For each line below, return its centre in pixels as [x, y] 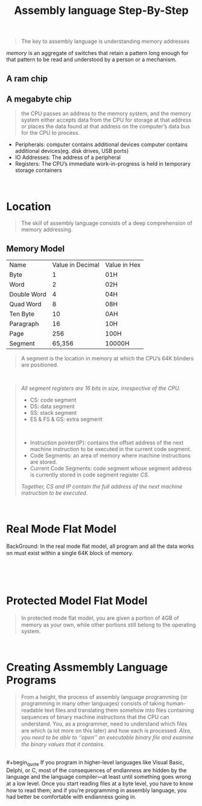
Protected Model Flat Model [77, 601]
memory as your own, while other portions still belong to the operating [108, 625]
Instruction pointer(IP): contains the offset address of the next [107, 443]
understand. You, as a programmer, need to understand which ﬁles [104, 724]
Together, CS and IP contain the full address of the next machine [102, 487]
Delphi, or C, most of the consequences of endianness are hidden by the [96, 770]
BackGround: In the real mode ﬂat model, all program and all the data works [100, 546]
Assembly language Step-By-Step [101, 11]
